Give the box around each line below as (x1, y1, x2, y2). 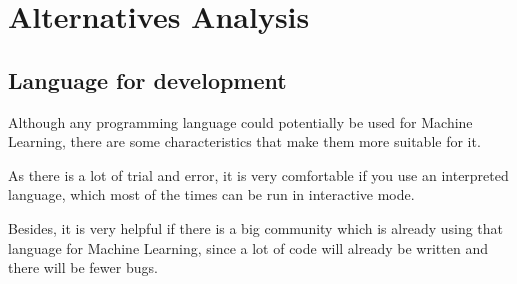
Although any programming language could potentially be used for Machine (8, 111, 473, 132)
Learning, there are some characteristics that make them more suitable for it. (8, 131, 481, 152)
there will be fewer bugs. (8, 257, 158, 278)
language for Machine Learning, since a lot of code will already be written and (8, 237, 488, 258)
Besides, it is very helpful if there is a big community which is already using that (8, 217, 504, 238)
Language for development (8, 64, 287, 95)
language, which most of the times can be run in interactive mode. (8, 184, 415, 205)
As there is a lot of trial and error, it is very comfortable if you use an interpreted (8, 164, 509, 185)
